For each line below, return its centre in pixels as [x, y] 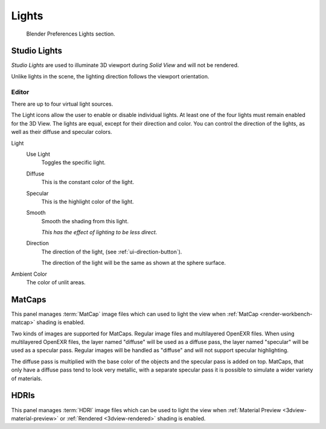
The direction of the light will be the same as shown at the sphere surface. [134, 263]
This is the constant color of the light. [88, 182]
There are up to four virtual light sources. [62, 104]
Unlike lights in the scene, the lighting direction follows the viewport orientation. [110, 76]
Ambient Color [29, 274]
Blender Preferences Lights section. [71, 34]
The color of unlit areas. [56, 282]
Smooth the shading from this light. [85, 221]
